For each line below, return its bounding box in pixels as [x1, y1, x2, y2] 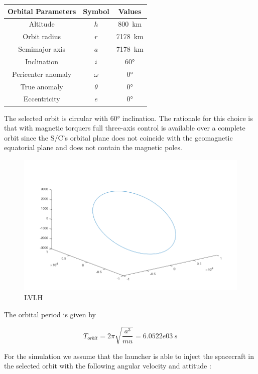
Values [118, 6, 142, 16]
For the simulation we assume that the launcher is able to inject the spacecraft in [4, 350, 254, 361]
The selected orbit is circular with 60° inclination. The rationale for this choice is [4, 112, 253, 123]
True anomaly [20, 81, 63, 91]
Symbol [83, 6, 109, 16]
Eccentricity [23, 93, 60, 104]
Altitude [29, 19, 55, 29]
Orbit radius [23, 31, 61, 42]
